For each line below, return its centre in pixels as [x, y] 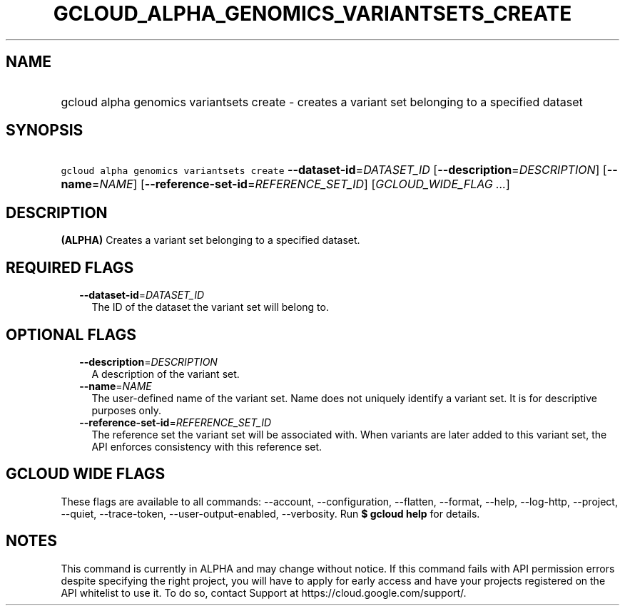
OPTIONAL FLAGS [71, 334]
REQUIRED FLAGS [70, 267]
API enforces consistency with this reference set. [207, 446]
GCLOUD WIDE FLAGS [86, 474]
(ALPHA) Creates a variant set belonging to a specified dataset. [210, 240]
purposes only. [126, 410]
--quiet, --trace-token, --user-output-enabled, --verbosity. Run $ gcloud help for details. [270, 513]
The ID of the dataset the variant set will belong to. [210, 307]
